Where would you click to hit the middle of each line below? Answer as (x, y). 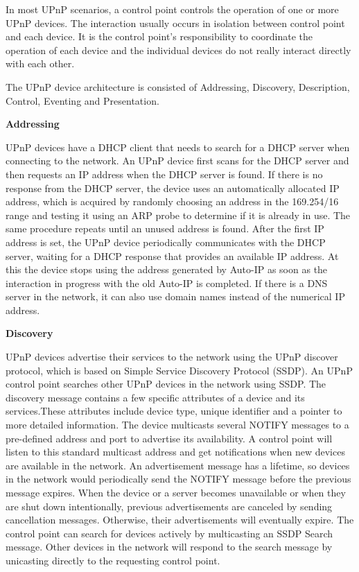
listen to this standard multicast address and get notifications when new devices (175, 452)
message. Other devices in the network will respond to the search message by (169, 547)
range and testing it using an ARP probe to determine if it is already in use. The (178, 215)
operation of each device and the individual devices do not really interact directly (178, 50)
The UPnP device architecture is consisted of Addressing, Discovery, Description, (178, 86)
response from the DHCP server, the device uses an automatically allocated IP (173, 188)
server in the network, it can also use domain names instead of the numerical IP (175, 296)
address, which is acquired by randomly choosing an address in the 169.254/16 (172, 201)
